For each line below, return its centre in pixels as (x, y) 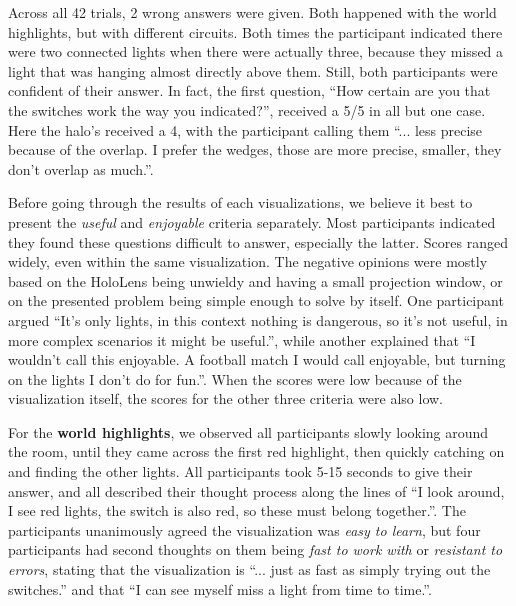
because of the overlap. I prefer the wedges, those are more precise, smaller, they (255, 149)
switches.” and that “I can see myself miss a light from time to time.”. (220, 588)
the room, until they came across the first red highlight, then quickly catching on (256, 451)
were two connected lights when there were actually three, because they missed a (256, 51)
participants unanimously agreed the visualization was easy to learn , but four (244, 529)
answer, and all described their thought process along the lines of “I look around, (256, 490)
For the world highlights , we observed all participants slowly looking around (248, 431)
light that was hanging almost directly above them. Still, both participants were (253, 70)
